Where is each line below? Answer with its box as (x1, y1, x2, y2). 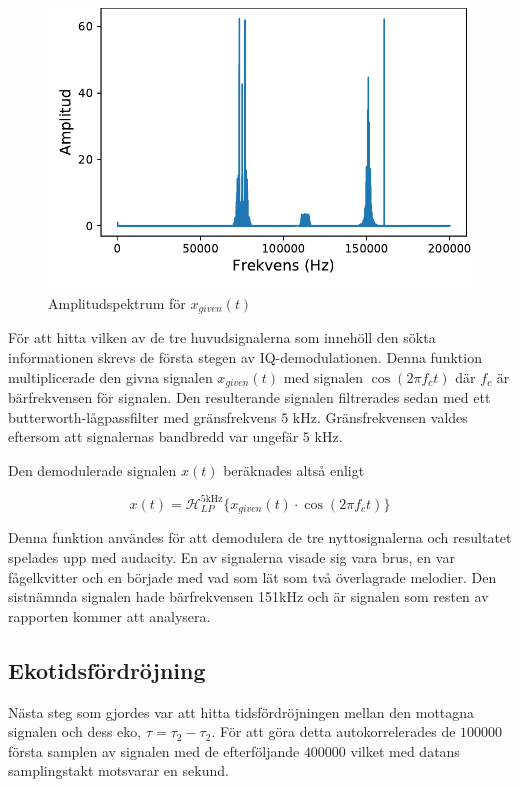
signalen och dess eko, (8, 721, 142, 742)
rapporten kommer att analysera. (8, 605, 211, 626)
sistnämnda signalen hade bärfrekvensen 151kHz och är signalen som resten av (8, 586, 489, 607)
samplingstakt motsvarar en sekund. (8, 760, 229, 781)
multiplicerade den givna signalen (8, 366, 213, 387)
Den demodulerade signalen (8, 459, 177, 480)
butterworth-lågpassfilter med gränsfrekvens (8, 406, 277, 427)
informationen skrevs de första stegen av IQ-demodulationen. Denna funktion (8, 347, 482, 368)
